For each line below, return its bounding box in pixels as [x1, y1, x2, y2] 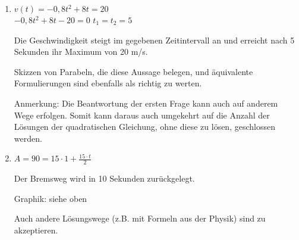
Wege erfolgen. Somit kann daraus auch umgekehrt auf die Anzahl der [14, 108, 270, 121]
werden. [14, 132, 42, 144]
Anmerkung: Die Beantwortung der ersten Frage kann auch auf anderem [14, 96, 278, 109]
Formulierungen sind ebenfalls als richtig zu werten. [14, 77, 202, 89]
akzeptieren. [14, 223, 58, 236]
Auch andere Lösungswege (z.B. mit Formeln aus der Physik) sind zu [14, 212, 266, 225]
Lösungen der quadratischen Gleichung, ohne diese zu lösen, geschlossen [14, 120, 275, 133]
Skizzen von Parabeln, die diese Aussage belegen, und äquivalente [14, 65, 253, 77]
